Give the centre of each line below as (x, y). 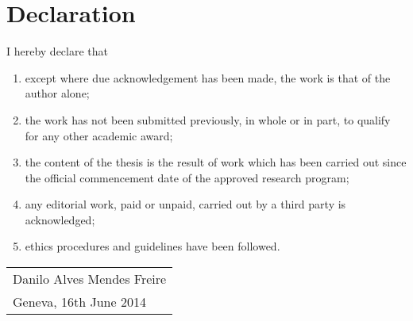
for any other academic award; (99, 135)
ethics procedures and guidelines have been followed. (152, 246)
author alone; (57, 93)
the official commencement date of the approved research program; (187, 177)
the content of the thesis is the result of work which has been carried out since (216, 162)
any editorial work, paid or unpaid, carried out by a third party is (185, 204)
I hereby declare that (58, 51)
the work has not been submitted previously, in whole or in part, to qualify (208, 119)
